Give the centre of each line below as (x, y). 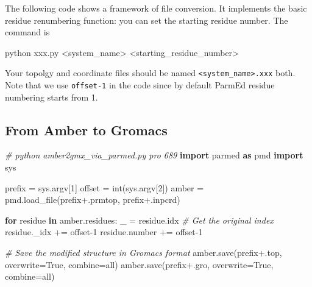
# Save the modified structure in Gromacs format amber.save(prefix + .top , (144, 253)
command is (27, 32)
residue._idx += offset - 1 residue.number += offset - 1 (104, 232)
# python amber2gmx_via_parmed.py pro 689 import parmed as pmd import (154, 155)
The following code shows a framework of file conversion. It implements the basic (156, 8)
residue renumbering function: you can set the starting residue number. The (147, 20)
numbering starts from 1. (51, 97)
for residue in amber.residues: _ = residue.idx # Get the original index (139, 220)
